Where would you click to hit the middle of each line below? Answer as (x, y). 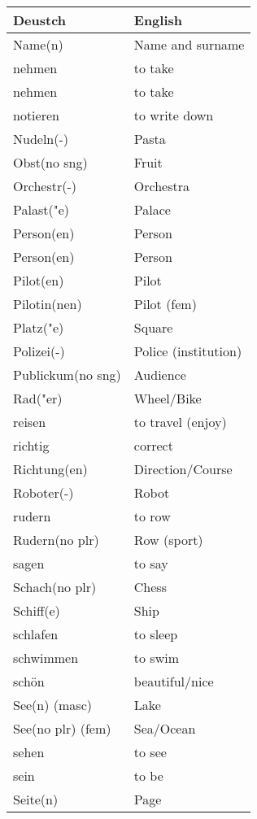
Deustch (40, 20)
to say (151, 563)
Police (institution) (188, 351)
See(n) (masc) (52, 705)
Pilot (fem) (165, 304)
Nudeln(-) (41, 139)
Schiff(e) (37, 610)
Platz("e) (39, 327)
